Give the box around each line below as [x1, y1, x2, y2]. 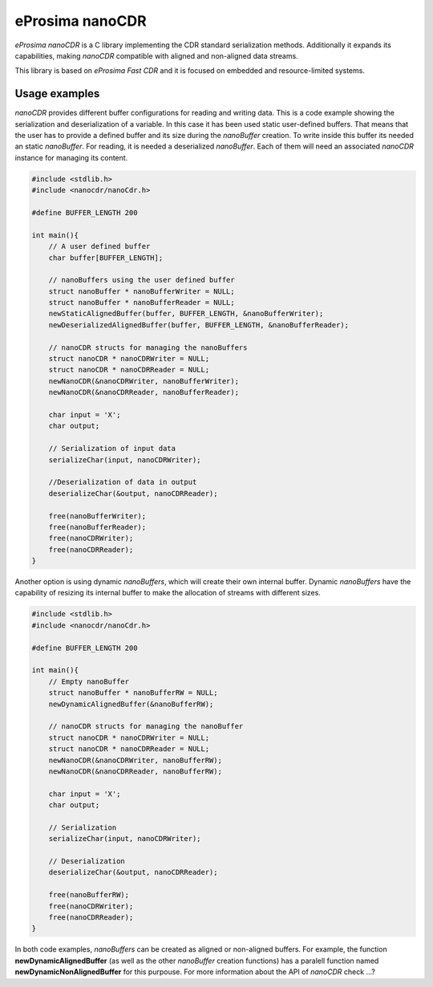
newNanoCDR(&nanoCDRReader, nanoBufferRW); [48, 766, 222, 776]
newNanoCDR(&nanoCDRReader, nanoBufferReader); [48, 388, 240, 397]
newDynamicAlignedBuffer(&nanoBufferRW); [48, 699, 214, 709]
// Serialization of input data [48, 444, 176, 453]
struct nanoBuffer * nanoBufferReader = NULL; [48, 298, 236, 307]
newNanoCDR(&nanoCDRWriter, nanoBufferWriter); [48, 376, 240, 385]
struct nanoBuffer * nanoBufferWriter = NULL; [48, 286, 236, 296]
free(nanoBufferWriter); [48, 511, 147, 521]
